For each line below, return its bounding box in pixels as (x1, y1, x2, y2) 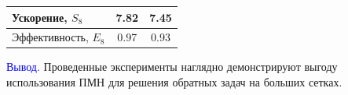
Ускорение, (12, 9, 68, 25)
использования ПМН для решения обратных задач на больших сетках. (6, 74, 343, 90)
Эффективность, (12, 29, 89, 45)
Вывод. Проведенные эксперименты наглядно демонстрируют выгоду (6, 58, 338, 75)
